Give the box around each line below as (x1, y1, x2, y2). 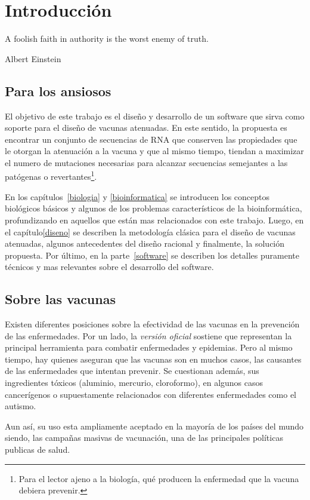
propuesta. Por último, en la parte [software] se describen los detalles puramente (5, 249, 299, 261)
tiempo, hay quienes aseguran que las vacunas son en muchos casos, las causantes (5, 352, 302, 365)
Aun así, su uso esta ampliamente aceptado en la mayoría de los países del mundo (5, 419, 304, 432)
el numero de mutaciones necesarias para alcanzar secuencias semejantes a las (5, 156, 288, 168)
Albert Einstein (5, 52, 61, 65)
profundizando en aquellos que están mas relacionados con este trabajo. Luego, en (5, 213, 304, 226)
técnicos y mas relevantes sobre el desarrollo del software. (5, 260, 214, 273)
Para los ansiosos (5, 81, 111, 100)
